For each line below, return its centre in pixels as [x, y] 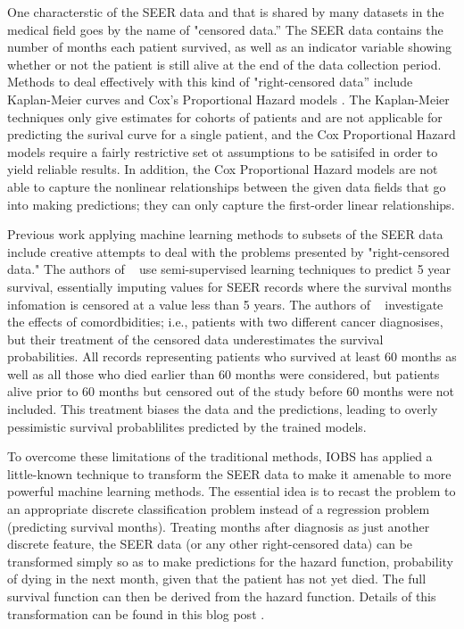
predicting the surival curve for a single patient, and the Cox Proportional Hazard [232, 134]
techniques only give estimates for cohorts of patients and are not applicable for [225, 116]
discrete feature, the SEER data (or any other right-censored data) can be [210, 544]
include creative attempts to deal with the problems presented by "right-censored [228, 251]
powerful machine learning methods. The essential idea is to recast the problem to [232, 491]
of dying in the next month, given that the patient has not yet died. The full [217, 579]
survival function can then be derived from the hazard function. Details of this [222, 596]
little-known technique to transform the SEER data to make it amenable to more [229, 473]
